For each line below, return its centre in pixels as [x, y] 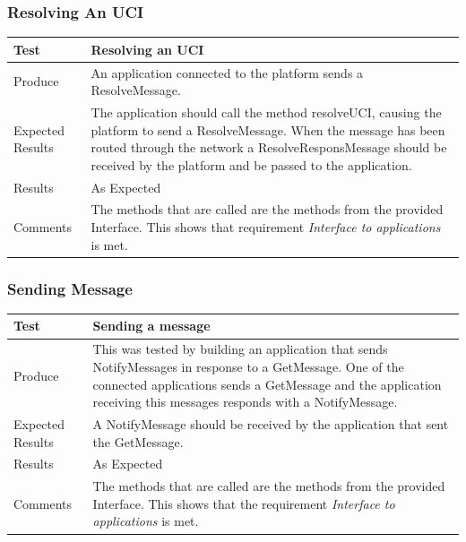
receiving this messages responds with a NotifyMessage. [245, 402]
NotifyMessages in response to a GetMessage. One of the [248, 366]
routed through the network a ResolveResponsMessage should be [269, 147]
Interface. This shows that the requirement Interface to [244, 503]
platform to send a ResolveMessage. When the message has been [268, 129]
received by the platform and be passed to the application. [251, 164]
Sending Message [70, 288]
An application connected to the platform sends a [227, 72]
